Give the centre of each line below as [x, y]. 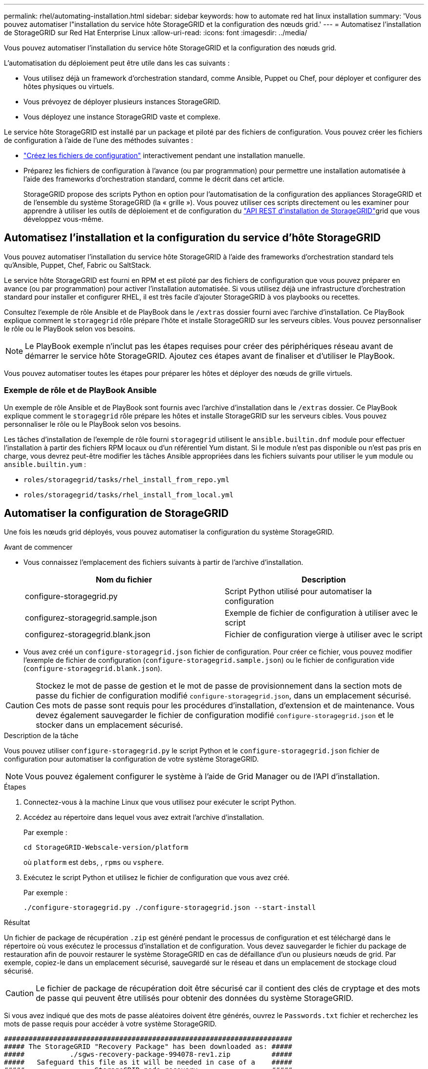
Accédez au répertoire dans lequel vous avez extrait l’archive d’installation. [144, 817]
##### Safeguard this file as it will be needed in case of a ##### [148, 1062]
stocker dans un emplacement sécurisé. [109, 725]
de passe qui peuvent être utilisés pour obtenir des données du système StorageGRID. [195, 998]
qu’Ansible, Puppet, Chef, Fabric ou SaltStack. [78, 265]
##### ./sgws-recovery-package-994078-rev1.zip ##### [148, 1055]
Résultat [17, 923]
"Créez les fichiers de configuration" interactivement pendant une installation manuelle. [164, 155]
